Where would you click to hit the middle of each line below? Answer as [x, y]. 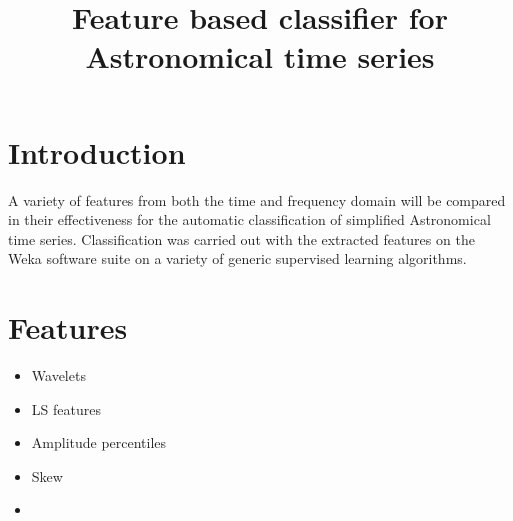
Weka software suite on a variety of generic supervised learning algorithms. [237, 258]
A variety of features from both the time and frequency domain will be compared [257, 199]
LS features [66, 408]
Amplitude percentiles [99, 442]
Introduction [97, 151]
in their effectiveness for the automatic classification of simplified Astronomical [249, 219]
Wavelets [58, 375]
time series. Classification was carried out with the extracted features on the [241, 238]
